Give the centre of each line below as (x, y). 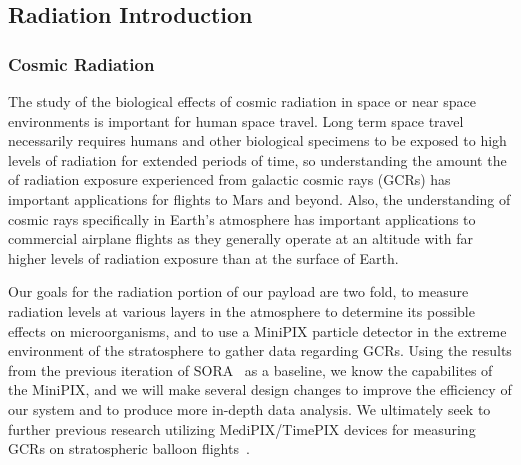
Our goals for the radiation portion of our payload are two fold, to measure (238, 291)
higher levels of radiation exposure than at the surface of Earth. (203, 257)
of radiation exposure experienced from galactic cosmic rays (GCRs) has (229, 179)
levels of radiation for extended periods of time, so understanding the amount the (257, 159)
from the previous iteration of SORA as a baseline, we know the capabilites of (250, 369)
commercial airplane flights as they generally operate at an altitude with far (241, 238)
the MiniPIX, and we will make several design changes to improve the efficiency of (260, 389)
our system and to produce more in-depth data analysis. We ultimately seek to (249, 408)
